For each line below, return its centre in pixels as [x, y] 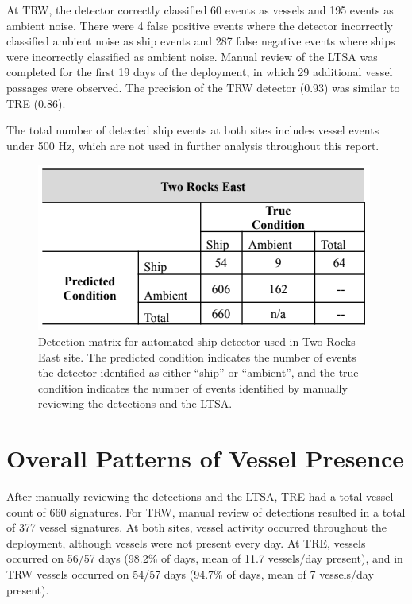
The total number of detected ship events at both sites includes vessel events [193, 130]
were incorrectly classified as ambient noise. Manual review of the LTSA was [192, 56]
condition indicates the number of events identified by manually [193, 387]
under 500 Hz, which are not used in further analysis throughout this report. [193, 145]
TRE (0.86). [36, 103]
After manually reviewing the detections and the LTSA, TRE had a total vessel [200, 496]
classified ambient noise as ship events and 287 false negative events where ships [201, 41]
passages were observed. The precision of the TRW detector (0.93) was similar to [203, 87]
